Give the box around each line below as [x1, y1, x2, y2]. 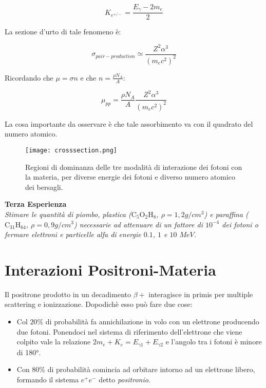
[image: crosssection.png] [25, 146, 117, 154]
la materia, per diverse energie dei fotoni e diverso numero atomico [25, 171, 236, 182]
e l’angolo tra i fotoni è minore [165, 336, 262, 347]
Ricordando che [5, 72, 53, 83]
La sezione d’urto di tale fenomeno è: [5, 26, 121, 37]
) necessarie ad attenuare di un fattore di [73, 219, 203, 229]
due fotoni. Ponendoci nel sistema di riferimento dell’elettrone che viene [16, 326, 242, 337]
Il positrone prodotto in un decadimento [5, 288, 131, 299]
